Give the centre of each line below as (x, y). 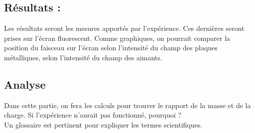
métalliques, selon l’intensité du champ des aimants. (83, 57)
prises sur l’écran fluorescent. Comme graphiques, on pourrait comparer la (117, 38)
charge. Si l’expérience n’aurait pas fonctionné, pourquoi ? (93, 115)
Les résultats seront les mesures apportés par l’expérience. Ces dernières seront (124, 28)
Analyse (25, 84)
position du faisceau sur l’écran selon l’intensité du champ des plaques (111, 48)
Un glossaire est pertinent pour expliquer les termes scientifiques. (103, 124)
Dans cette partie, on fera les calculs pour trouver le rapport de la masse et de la (127, 105)
